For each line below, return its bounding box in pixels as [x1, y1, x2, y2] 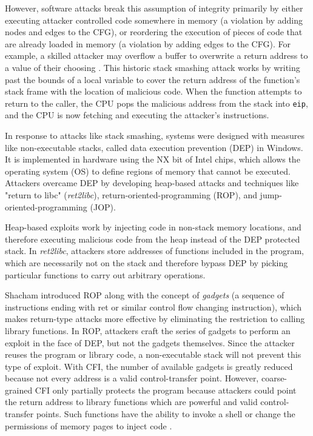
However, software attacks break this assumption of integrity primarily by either [5, 2, 303, 14]
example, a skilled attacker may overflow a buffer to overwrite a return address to [5, 49, 308, 62]
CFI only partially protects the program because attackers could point [35, 383, 297, 396]
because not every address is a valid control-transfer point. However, [5, 372, 259, 384]
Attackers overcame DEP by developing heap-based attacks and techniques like [5, 176, 299, 189]
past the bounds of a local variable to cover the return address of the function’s [5, 73, 300, 86]
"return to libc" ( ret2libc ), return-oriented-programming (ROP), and [5, 188, 257, 201]
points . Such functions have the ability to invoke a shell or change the [36, 407, 295, 420]
